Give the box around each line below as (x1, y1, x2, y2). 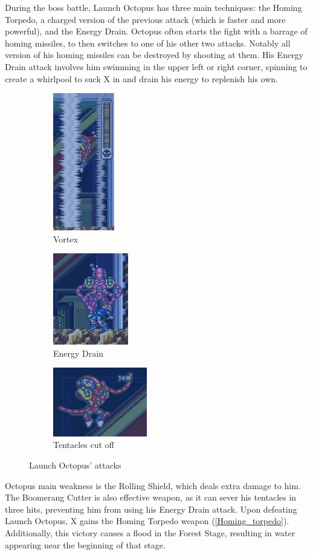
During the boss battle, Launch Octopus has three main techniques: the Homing (5, 1, 302, 13)
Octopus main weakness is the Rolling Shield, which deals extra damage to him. (5, 479, 301, 492)
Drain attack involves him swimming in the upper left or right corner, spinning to (5, 60, 308, 73)
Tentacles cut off (53, 438, 114, 451)
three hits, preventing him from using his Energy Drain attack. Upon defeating (5, 502, 297, 515)
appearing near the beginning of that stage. (5, 538, 166, 551)
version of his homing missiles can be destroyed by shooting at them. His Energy (5, 48, 304, 61)
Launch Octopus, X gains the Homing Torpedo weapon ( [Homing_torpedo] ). (5, 514, 289, 527)
